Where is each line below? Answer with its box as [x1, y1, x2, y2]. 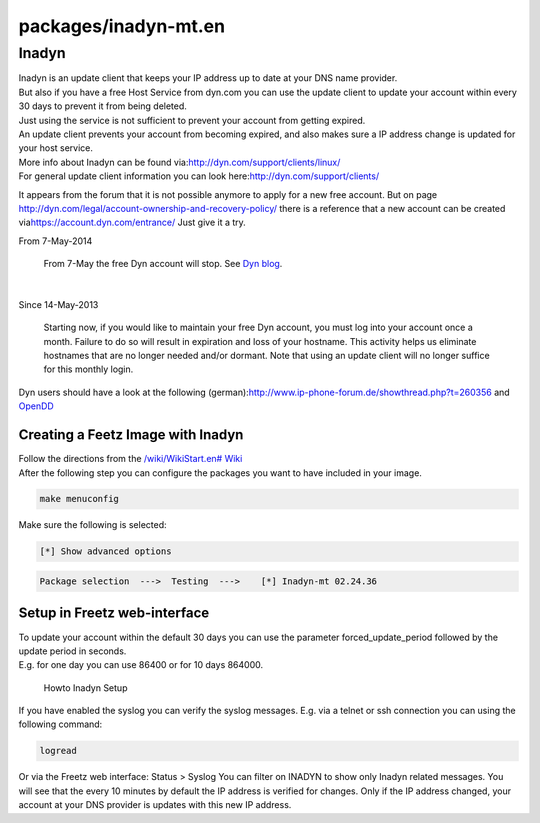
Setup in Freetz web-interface [18, 605, 210, 622]
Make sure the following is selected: [18, 519, 167, 531]
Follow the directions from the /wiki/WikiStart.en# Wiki [18, 453, 243, 465]
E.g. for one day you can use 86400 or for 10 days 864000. [18, 659, 264, 671]
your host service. [18, 142, 94, 154]
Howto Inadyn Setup [43, 681, 128, 694]
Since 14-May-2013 [18, 298, 99, 310]
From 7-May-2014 [18, 235, 93, 247]
